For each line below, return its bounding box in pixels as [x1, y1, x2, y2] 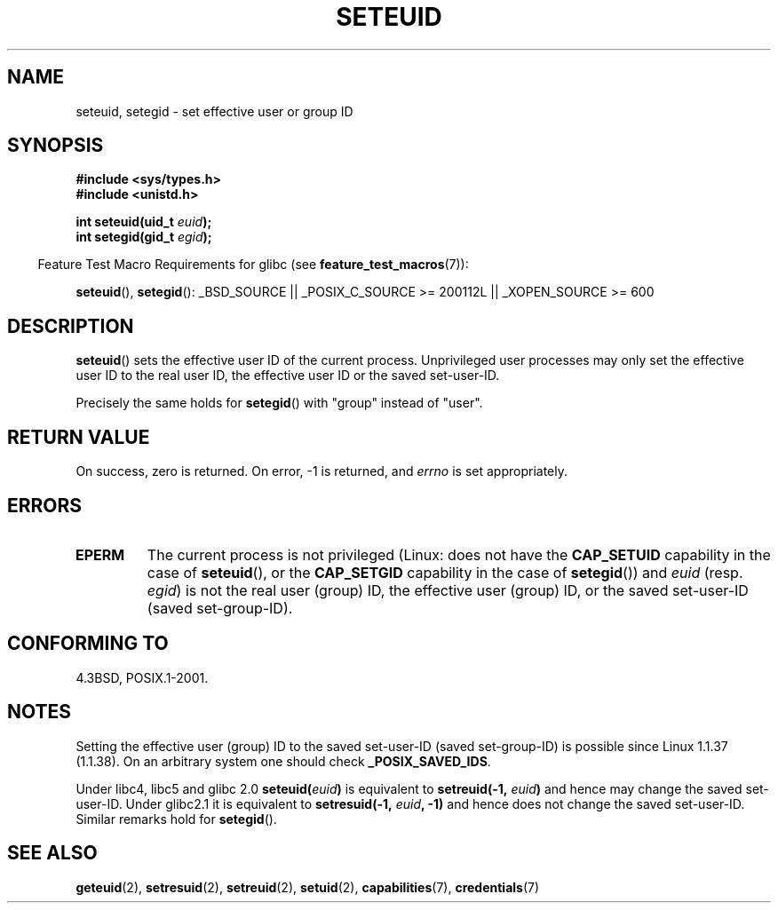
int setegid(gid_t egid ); [75, 229, 212, 245]
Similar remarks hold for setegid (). [75, 811, 277, 827]
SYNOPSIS [7, 134, 104, 157]
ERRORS [7, 494, 83, 517]
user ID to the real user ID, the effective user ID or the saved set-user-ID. [75, 368, 500, 384]
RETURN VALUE [7, 425, 150, 448]
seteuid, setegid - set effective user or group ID [75, 103, 353, 119]
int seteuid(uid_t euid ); [75, 214, 212, 230]
